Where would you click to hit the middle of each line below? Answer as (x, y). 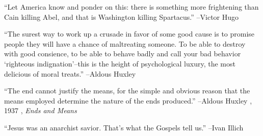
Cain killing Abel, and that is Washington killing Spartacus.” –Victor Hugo (122, 16)
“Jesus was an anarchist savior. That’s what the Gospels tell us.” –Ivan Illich (124, 127)
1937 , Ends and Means (41, 110)
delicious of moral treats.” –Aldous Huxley (70, 73)
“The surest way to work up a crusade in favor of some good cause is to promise (129, 34)
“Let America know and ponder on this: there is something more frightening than (131, 7)
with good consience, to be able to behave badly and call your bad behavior (123, 54)
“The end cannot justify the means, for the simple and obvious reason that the (127, 91)
